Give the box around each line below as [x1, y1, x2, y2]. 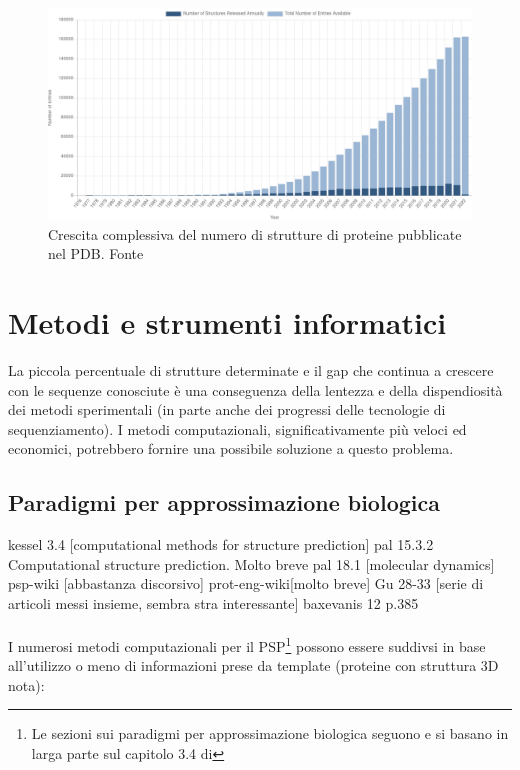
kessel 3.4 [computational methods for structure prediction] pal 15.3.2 [8, 534, 434, 555]
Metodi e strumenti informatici [8, 301, 447, 342]
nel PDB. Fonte [48, 243, 144, 264]
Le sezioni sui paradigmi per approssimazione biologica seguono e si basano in [31, 723, 509, 744]
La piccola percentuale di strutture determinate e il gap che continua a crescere [8, 359, 494, 380]
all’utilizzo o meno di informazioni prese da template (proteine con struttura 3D [8, 655, 499, 676]
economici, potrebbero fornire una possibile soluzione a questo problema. [8, 438, 454, 459]
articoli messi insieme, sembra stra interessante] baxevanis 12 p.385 [8, 592, 419, 613]
